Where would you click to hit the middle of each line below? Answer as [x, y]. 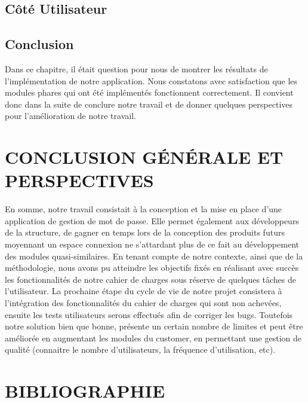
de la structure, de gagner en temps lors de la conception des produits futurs [145, 232]
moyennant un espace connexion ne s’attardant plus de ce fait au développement [152, 244]
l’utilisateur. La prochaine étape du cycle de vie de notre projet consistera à [144, 291]
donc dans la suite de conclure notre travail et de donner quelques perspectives [149, 104]
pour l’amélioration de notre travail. [70, 116]
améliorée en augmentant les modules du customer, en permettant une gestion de [153, 338]
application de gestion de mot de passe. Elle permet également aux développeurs [152, 220]
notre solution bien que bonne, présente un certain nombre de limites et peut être [154, 326]
